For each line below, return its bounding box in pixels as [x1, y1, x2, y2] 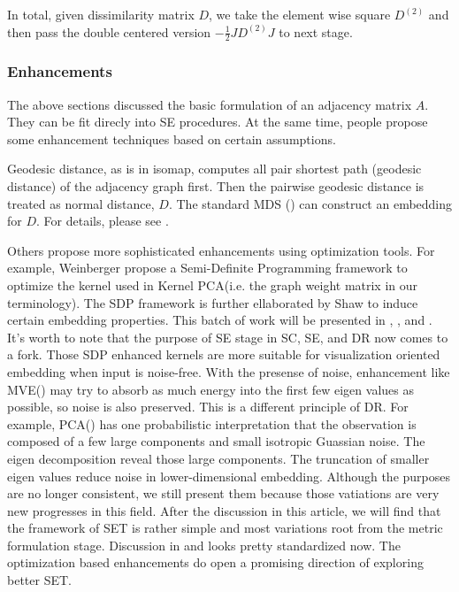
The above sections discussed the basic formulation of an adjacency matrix [7, 95, 412, 113]
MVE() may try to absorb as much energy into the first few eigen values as [7, 380, 414, 398]
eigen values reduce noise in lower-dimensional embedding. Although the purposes [7, 466, 451, 485]
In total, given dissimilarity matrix [7, 5, 195, 23]
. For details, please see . [36, 211, 169, 230]
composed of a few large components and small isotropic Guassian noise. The [7, 432, 425, 450]
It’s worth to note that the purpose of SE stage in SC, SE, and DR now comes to [7, 327, 448, 346]
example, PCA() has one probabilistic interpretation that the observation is [7, 414, 417, 433]
